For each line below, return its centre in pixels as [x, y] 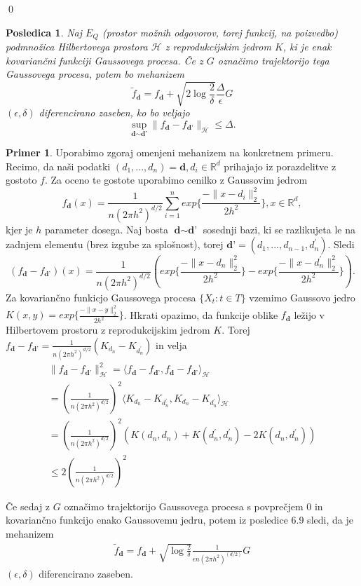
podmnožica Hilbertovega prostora [77, 47]
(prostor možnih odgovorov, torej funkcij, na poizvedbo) [220, 32]
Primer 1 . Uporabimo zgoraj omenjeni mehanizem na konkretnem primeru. [170, 152]
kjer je [19, 229]
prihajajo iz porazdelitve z [280, 166]
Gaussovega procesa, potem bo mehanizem [95, 74]
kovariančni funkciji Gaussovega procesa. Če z [104, 60]
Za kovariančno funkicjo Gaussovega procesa [101, 297]
